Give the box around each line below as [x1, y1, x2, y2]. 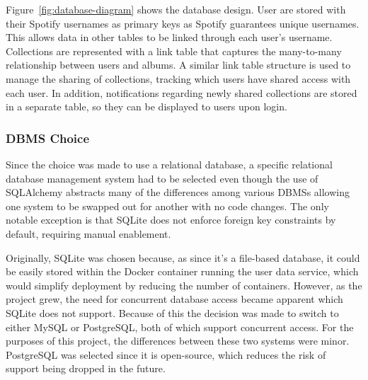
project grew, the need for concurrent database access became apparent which [6, 292, 343, 306]
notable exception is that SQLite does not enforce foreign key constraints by [6, 212, 336, 227]
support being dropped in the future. [6, 361, 166, 376]
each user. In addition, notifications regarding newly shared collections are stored [6, 85, 357, 100]
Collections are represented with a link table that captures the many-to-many [6, 43, 342, 58]
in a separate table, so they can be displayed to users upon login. [6, 99, 287, 114]
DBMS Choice [6, 129, 90, 146]
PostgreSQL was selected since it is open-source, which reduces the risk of [6, 347, 326, 362]
